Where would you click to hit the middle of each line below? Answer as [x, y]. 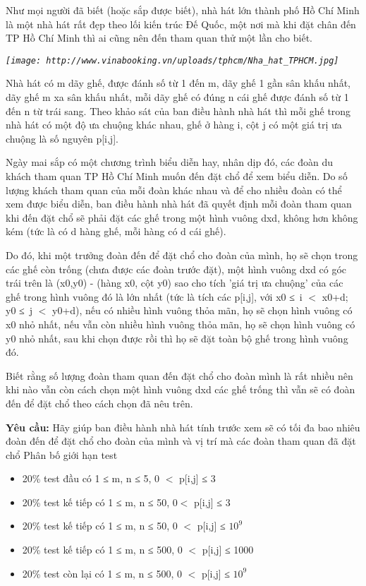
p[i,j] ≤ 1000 [228, 550]
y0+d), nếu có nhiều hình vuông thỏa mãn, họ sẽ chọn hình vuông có [202, 310]
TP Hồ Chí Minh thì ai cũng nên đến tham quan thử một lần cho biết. [159, 38]
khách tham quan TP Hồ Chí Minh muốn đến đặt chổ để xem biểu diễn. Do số [177, 176]
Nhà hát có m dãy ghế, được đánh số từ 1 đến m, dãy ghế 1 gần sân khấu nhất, [178, 83]
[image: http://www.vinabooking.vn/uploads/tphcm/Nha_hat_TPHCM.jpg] [172, 60]
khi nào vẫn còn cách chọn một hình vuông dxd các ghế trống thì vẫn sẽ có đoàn [181, 389]
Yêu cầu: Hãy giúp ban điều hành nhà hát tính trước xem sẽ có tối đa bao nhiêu [183, 427]
